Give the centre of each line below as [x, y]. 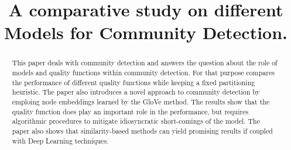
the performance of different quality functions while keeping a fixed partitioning [133, 82]
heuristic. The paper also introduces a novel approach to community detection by [136, 92]
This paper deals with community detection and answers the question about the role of [145, 63]
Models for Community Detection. [146, 32]
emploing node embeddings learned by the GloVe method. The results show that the [141, 101]
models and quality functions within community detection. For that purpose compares [143, 73]
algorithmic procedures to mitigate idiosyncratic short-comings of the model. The [136, 121]
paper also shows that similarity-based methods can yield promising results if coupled [142, 130]
